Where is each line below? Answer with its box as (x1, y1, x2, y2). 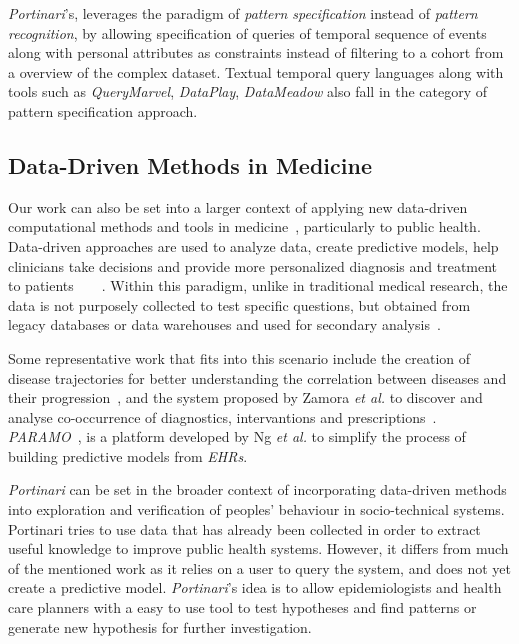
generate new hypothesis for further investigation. (8, 616, 312, 637)
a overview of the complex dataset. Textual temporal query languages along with (8, 61, 504, 82)
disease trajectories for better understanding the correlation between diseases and (8, 367, 507, 388)
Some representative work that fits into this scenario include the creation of (8, 347, 471, 368)
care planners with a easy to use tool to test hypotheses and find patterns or (8, 597, 477, 618)
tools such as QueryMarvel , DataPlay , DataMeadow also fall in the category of (8, 81, 488, 102)
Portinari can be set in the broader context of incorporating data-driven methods (8, 479, 507, 500)
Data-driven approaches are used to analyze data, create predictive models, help (8, 235, 499, 256)
